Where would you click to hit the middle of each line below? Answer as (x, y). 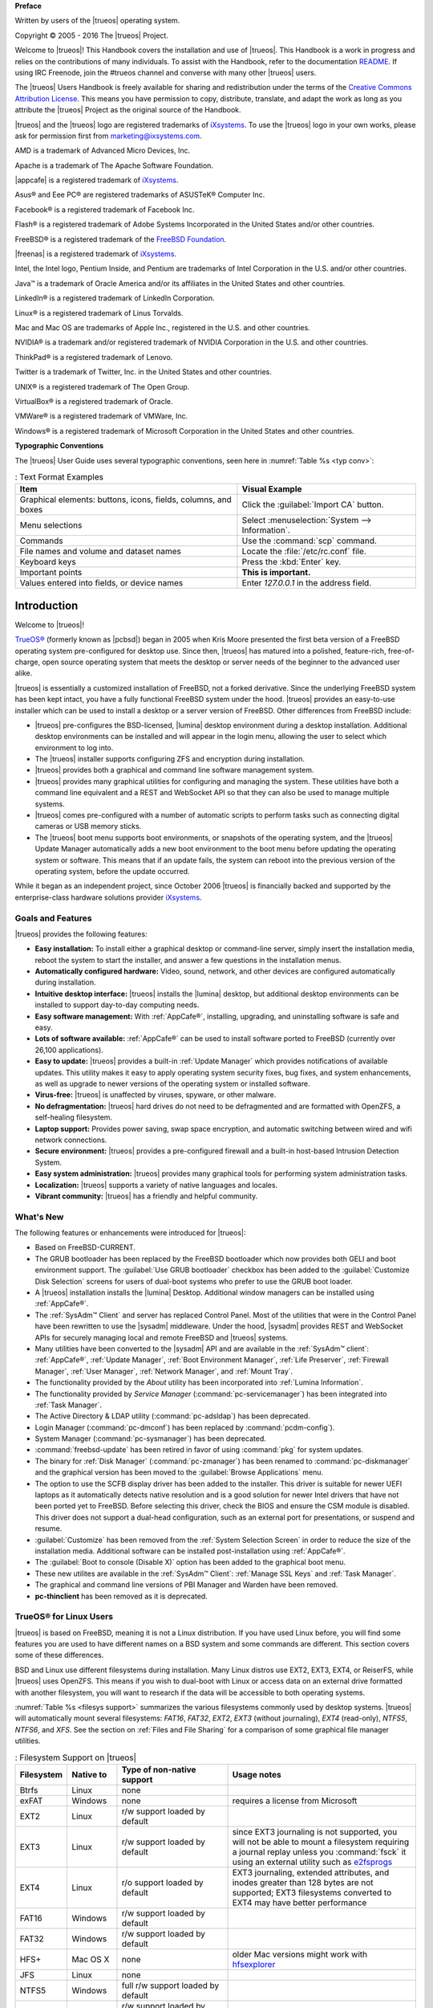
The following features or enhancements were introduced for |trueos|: (130, 1233)
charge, (27, 662)
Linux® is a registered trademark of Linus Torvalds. (99, 312)
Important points (51, 573)
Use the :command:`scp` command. (309, 541)
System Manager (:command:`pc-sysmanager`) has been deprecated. (150, 1439)
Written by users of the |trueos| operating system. (97, 21)
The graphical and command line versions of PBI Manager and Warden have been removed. (186, 1585)
